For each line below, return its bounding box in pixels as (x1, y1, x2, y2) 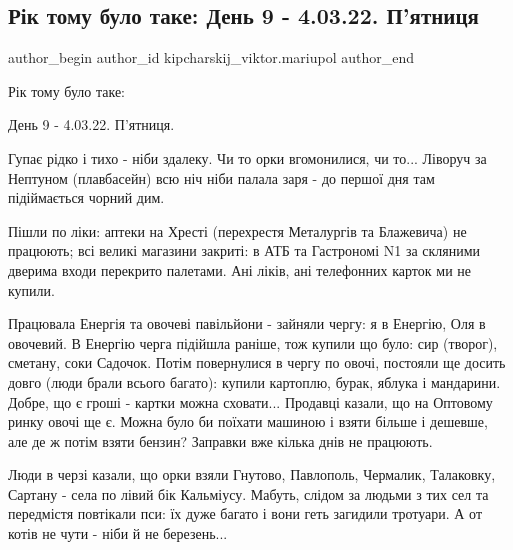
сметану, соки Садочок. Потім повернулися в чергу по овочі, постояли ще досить (8, 352, 506, 373)
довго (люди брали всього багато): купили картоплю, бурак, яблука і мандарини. (8, 371, 501, 392)
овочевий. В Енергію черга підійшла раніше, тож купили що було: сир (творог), (8, 332, 498, 353)
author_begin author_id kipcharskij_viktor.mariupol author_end (8, 47, 415, 68)
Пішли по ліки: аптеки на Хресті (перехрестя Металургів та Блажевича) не (8, 220, 467, 241)
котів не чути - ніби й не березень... (8, 523, 228, 544)
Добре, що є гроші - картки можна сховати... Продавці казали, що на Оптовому (8, 391, 493, 412)
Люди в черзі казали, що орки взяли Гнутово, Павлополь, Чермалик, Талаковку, (8, 464, 496, 485)
